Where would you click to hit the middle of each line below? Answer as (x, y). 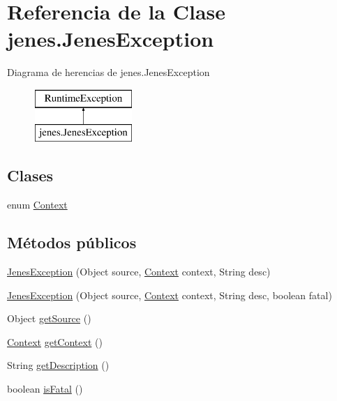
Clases (30, 175)
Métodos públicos (72, 242)
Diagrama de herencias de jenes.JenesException (108, 72)
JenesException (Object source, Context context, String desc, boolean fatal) (170, 295)
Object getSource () (49, 318)
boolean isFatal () (45, 389)
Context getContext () (55, 341)
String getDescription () (58, 365)
